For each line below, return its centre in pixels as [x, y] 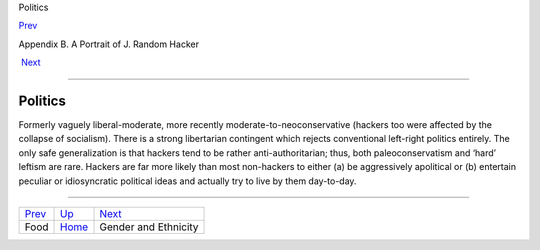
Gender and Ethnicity [149, 227]
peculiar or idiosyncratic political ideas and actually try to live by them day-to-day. [187, 181]
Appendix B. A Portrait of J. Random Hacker [109, 44]
